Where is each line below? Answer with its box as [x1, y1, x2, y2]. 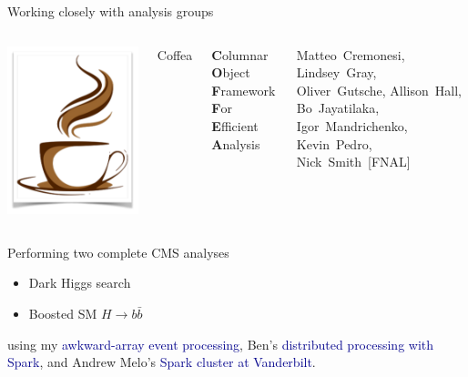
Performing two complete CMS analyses [7, 242, 229, 261]
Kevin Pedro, [296, 134, 372, 153]
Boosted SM [28, 303, 97, 322]
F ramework [211, 80, 276, 99]
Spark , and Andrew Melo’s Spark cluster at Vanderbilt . [7, 352, 316, 372]
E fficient [211, 116, 259, 135]
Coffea [157, 45, 193, 64]
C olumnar [211, 45, 269, 64]
